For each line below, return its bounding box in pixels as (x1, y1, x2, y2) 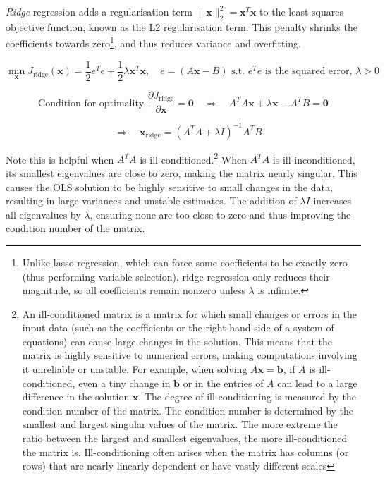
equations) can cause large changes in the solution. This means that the (22, 333, 332, 348)
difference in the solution (22, 389, 130, 404)
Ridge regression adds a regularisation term (6, 4, 192, 18)
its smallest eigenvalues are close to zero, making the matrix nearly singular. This (6, 165, 357, 180)
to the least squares (259, 4, 343, 18)
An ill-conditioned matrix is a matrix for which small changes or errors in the (22, 306, 357, 321)
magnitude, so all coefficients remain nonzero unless (22, 283, 245, 298)
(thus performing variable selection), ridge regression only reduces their (22, 269, 330, 283)
